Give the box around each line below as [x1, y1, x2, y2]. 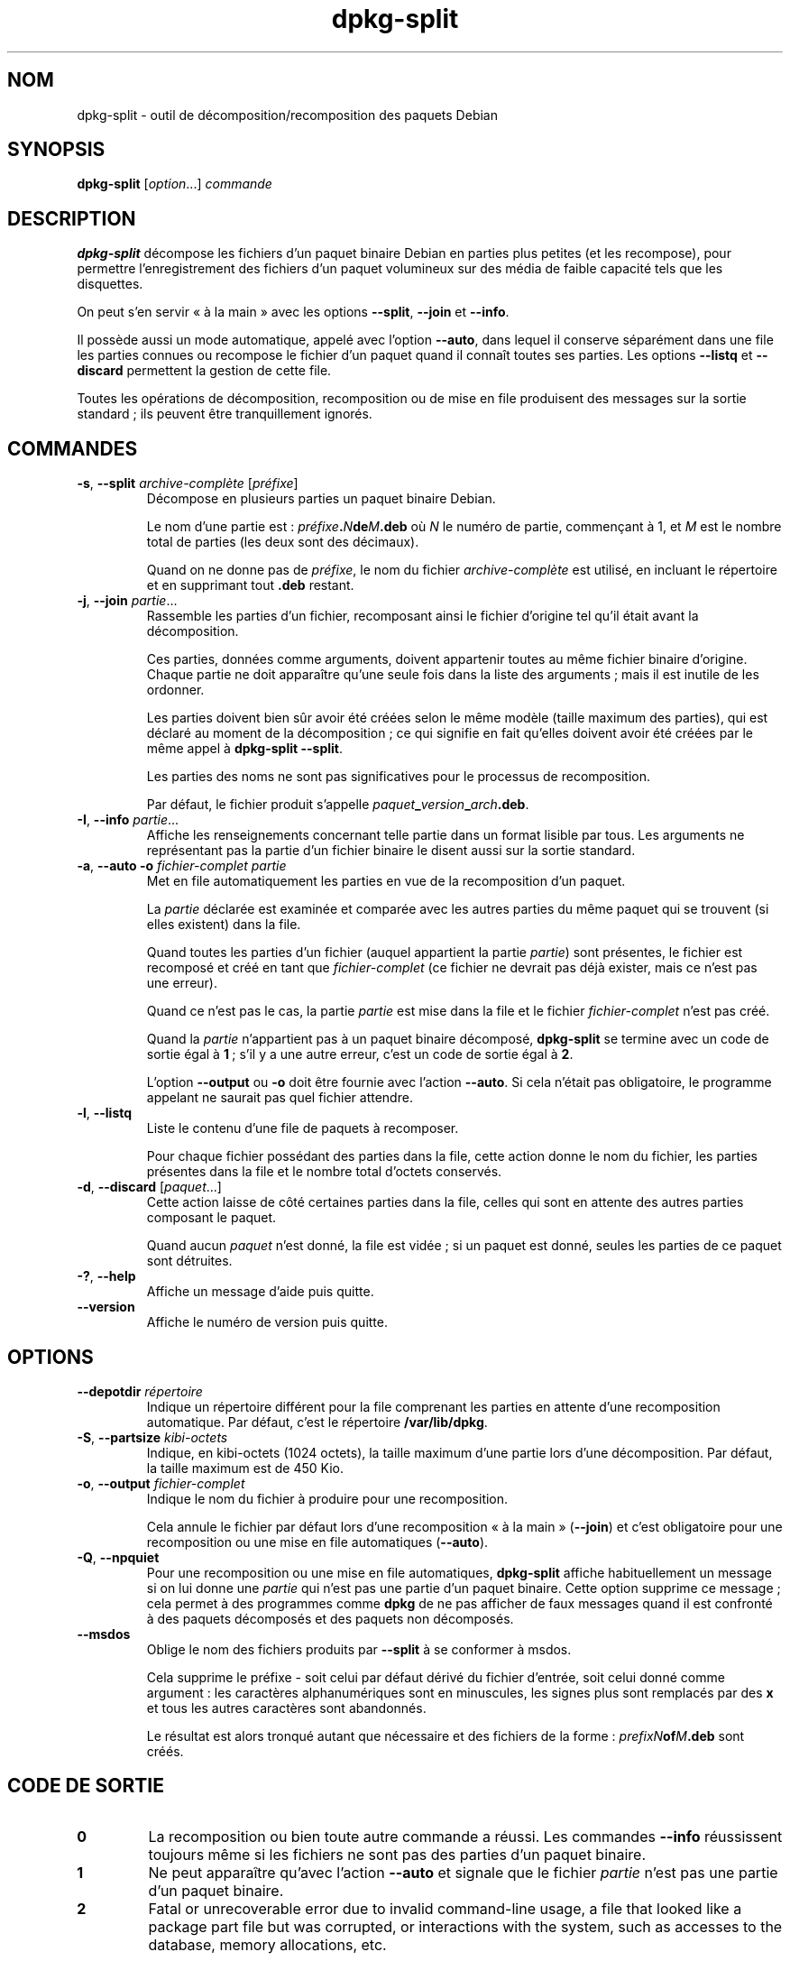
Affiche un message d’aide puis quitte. [146, 1284, 374, 1300]
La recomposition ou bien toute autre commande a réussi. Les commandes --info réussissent [148, 1827, 783, 1846]
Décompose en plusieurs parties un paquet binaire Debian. [146, 491, 496, 507]
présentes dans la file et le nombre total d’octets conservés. [146, 1164, 502, 1180]
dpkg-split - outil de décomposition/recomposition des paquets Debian [77, 106, 498, 123]
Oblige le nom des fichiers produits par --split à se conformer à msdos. [146, 1641, 572, 1657]
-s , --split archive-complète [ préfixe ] [77, 475, 299, 492]
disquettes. [77, 276, 143, 292]
